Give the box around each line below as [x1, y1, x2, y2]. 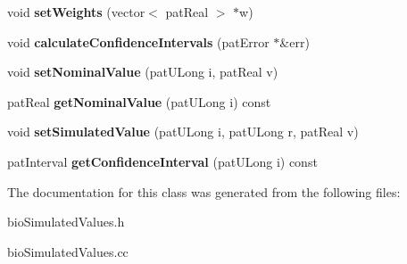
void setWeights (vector [7, 3, 145, 21]
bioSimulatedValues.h [7, 212, 125, 231]
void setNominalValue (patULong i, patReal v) [7, 62, 278, 81]
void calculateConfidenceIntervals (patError [7, 32, 270, 51]
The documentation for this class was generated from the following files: [7, 182, 401, 201]
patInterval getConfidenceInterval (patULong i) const [7, 152, 318, 170]
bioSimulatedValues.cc [7, 242, 129, 260]
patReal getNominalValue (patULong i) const [7, 92, 271, 111]
